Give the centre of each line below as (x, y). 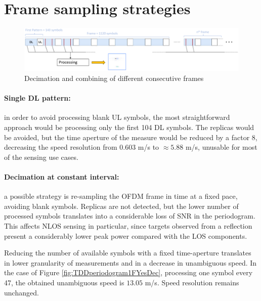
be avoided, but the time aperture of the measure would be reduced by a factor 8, (131, 137)
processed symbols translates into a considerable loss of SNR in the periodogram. (130, 216)
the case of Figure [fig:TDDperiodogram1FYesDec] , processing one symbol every (128, 272)
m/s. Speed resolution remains (192, 282)
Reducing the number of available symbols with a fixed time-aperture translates (128, 253)
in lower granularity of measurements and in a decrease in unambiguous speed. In (130, 262)
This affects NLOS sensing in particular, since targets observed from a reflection (128, 225)
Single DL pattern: (37, 98)
